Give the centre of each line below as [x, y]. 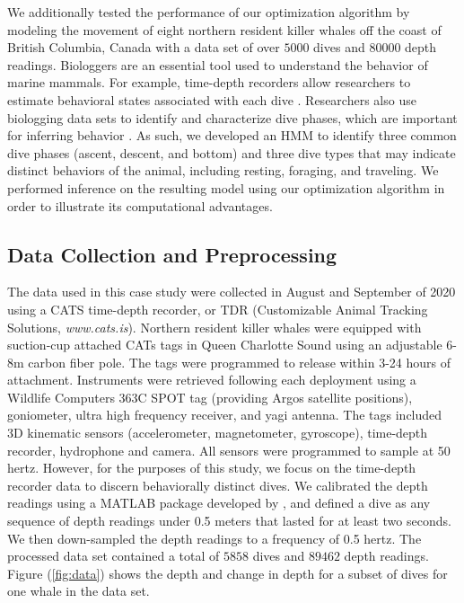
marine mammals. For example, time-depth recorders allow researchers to [209, 82]
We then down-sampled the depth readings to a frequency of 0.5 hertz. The [214, 538]
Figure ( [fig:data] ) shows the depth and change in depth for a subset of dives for [228, 573]
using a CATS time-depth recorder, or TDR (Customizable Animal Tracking [218, 309]
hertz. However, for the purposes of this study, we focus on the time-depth [212, 468]
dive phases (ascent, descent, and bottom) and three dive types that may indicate [232, 152]
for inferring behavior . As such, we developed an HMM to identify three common [232, 135]
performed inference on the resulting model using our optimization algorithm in [226, 187]
